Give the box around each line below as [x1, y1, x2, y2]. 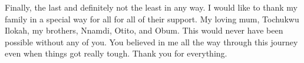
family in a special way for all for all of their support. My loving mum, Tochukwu [5, 12, 299, 25]
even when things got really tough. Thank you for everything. [5, 47, 227, 59]
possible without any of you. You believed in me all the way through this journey [5, 35, 298, 48]
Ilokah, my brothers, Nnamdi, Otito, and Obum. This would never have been [5, 24, 283, 37]
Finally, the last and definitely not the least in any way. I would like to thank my [5, 1, 298, 13]
